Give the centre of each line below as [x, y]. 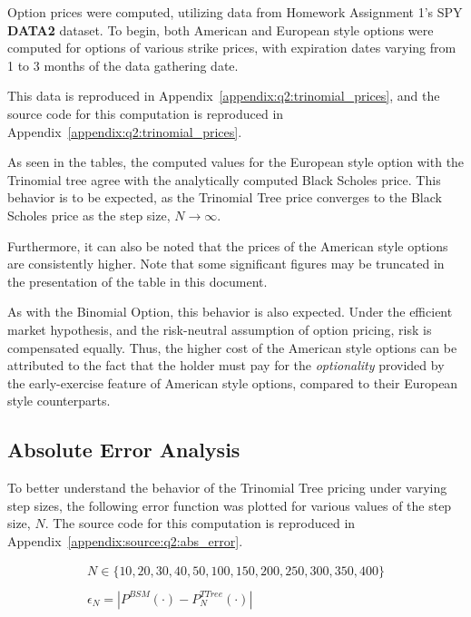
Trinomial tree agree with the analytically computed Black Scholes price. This [224, 179]
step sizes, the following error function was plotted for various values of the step [230, 505]
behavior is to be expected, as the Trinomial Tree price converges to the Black [225, 197]
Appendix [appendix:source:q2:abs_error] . [125, 540]
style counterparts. [59, 401]
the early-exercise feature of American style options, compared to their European [233, 382]
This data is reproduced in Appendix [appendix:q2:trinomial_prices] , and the [224, 96]
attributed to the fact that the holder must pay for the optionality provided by [226, 365]
